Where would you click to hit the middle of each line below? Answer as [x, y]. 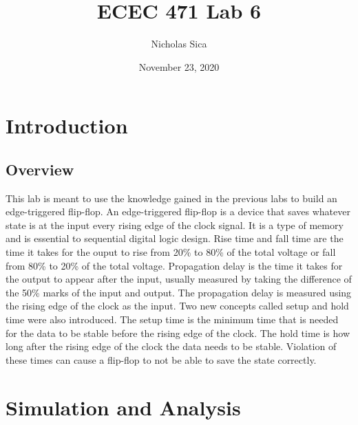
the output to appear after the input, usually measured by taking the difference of [179, 279]
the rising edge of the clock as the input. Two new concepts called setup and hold [177, 306]
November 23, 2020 [179, 66]
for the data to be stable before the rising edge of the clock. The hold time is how [178, 333]
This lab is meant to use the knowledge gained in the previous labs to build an [171, 198]
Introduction [67, 126]
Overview [40, 169]
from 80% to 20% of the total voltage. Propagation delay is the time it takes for [174, 265]
